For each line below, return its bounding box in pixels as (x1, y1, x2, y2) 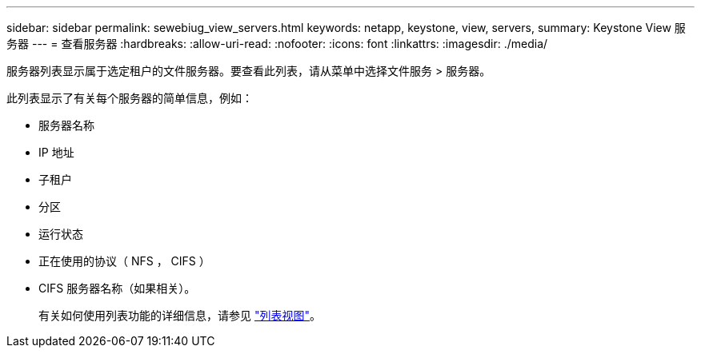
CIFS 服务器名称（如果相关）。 (38, 281, 196, 295)
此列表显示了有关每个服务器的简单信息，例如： (6, 91, 253, 105)
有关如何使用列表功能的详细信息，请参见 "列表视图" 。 (38, 308, 321, 322)
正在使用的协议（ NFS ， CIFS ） (38, 254, 210, 268)
